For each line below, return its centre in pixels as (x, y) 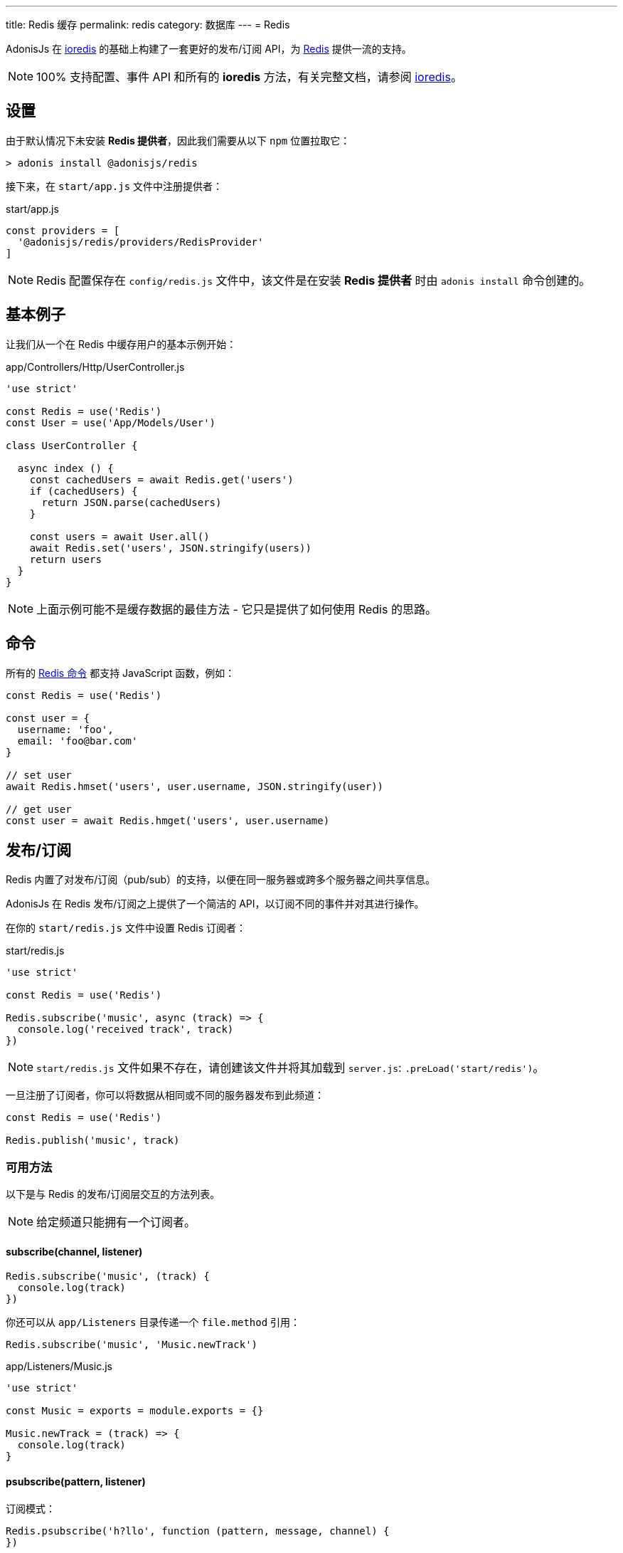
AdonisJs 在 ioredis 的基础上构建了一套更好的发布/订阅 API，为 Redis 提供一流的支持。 (209, 49)
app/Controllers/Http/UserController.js (95, 367)
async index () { (65, 468)
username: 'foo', (65, 729)
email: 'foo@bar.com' (78, 741)
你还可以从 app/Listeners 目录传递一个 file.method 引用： (153, 1322)
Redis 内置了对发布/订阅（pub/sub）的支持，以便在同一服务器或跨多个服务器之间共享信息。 (221, 880)
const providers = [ (63, 230)
